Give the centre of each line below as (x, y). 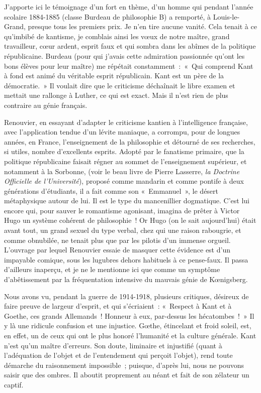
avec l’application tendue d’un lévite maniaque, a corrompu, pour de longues (122, 132)
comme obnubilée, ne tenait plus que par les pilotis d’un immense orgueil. (117, 240)
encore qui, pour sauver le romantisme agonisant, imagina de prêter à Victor (122, 210)
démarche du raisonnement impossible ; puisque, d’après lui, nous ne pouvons (124, 365)
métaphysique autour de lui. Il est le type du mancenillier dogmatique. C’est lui (127, 201)
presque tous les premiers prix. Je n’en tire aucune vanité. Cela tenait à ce (142, 26)
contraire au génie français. (46, 105)
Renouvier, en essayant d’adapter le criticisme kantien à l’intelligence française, (126, 122)
